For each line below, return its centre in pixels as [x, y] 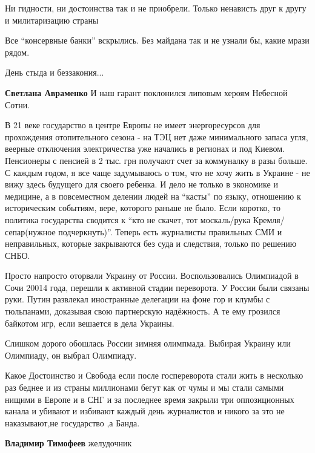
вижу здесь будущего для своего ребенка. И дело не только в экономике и [141, 184]
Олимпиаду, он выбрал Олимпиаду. [71, 355]
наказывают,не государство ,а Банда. [72, 422]
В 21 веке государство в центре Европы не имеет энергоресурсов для [133, 125]
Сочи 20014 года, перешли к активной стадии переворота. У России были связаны [157, 287]
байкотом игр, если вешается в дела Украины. [90, 323]
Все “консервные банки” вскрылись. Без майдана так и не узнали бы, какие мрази [157, 40]
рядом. [17, 52]
